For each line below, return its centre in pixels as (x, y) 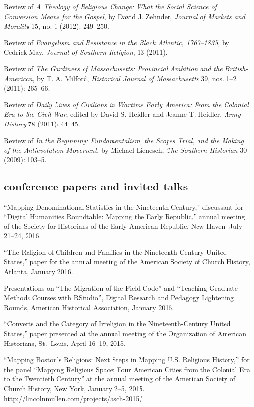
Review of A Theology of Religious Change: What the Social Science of (110, 6)
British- (236, 68)
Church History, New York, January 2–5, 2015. (74, 389)
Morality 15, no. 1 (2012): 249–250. (56, 26)
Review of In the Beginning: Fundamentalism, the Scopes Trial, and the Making (124, 140)
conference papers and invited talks (96, 186)
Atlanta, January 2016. (39, 271)
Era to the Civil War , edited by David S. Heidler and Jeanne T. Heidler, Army (122, 114)
